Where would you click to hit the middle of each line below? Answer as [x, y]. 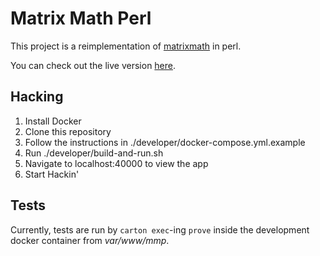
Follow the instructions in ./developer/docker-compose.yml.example [165, 142]
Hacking [37, 97]
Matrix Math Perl [81, 18]
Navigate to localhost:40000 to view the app [116, 163]
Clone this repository [68, 131]
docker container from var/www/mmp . [90, 240]
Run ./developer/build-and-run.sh [94, 153]
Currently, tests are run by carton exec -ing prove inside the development [160, 229]
